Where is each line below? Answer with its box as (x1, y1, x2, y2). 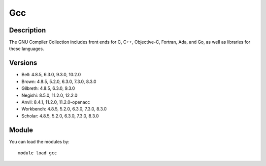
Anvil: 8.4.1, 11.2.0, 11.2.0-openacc (21, 99, 91, 105)
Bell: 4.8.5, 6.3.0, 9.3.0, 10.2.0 (21, 72, 81, 78)
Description (9, 26, 46, 34)
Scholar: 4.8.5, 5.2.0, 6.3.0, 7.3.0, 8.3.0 (21, 113, 99, 119)
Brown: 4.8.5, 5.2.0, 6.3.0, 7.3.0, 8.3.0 (21, 79, 97, 84)
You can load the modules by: (9, 138, 70, 144)
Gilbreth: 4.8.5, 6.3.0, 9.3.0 (21, 85, 75, 91)
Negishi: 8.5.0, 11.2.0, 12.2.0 (21, 92, 78, 98)
